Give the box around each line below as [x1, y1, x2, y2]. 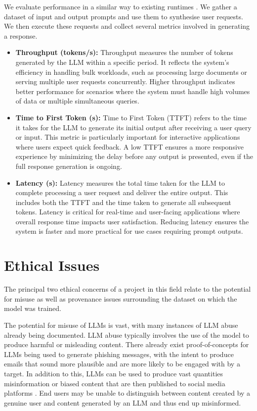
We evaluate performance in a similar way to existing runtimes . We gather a [4, 1, 237, 11]
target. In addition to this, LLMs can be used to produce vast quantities [4, 368, 223, 378]
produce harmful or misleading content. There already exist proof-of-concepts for [4, 339, 249, 350]
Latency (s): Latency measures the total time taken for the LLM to [15, 177, 225, 188]
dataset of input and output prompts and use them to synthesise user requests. [4, 11, 243, 21]
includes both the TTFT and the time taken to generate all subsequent [15, 197, 231, 207]
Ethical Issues [4, 255, 100, 275]
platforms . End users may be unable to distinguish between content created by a [4, 388, 251, 398]
